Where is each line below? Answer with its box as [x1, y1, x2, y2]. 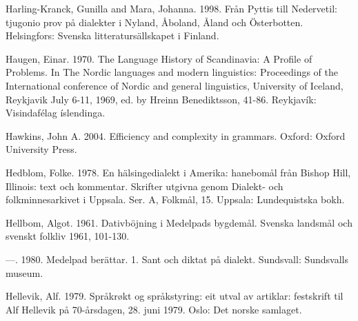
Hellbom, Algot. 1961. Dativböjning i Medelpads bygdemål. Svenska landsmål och [6, 215, 352, 229]
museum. [6, 265, 43, 280]
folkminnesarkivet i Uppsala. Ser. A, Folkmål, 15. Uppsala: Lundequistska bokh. [6, 192, 345, 207]
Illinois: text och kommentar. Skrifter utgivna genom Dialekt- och [6, 178, 284, 193]
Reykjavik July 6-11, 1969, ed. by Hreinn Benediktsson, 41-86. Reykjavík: [6, 92, 317, 106]
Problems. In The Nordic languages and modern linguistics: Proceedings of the [6, 65, 339, 79]
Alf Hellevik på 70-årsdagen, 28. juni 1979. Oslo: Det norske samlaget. [6, 302, 302, 316]
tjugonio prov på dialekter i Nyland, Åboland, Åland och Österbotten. [6, 14, 304, 29]
